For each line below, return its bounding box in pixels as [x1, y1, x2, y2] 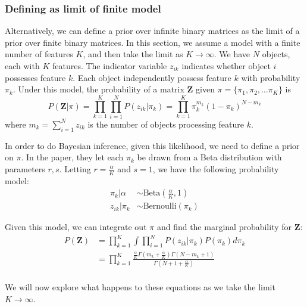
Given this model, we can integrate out [5, 221, 147, 233]
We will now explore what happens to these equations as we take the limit [5, 280, 275, 293]
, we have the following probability [152, 162, 279, 175]
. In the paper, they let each [21, 151, 124, 163]
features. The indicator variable [52, 60, 167, 72]
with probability [241, 71, 300, 83]
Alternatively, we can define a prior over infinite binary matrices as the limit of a [5, 24, 300, 37]
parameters [5, 162, 45, 175]
